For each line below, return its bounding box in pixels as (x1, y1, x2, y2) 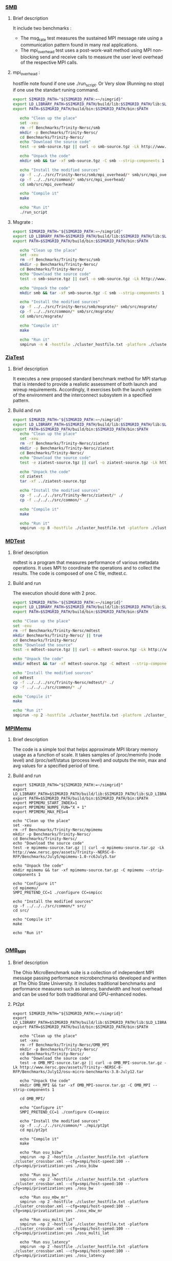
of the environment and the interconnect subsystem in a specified (12, 392, 152, 398)
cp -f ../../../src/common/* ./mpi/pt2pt (19, 1123, 110, 1128)
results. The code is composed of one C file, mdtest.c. (12, 570, 128, 576)
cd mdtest (12, 675, 34, 680)
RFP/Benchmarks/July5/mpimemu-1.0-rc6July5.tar (12, 854, 116, 859)
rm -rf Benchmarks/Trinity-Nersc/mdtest (12, 628, 100, 633)
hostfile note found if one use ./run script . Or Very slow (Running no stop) (12, 80, 165, 88)
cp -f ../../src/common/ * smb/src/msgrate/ (19, 309, 114, 314)
